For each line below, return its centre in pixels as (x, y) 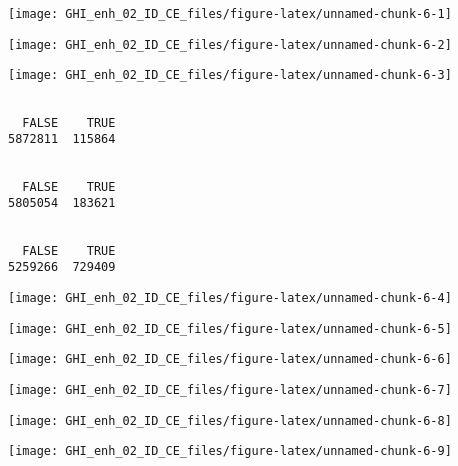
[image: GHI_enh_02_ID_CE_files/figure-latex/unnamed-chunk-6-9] (230, 451)
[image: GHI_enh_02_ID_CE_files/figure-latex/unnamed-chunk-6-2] (230, 44)
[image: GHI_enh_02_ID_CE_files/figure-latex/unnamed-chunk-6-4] (230, 297)
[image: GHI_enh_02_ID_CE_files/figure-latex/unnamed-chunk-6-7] (230, 389)
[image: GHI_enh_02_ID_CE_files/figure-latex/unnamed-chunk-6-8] (230, 420)
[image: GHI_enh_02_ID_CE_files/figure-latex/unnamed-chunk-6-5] (230, 328)
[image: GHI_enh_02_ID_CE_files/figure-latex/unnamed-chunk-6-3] (230, 75)
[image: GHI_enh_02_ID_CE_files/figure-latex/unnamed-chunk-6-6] (230, 359)
